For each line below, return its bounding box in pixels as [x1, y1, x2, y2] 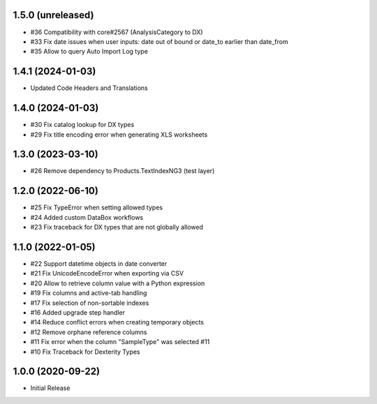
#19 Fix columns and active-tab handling [30, 289, 147, 297]
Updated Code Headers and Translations [30, 84, 148, 92]
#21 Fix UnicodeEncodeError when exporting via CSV [30, 269, 184, 278]
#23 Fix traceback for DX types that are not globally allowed [30, 223, 204, 232]
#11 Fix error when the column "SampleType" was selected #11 [30, 338, 210, 346]
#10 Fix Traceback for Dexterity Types [30, 347, 140, 356]
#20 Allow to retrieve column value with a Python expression [30, 279, 205, 287]
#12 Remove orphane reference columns [30, 328, 147, 336]
